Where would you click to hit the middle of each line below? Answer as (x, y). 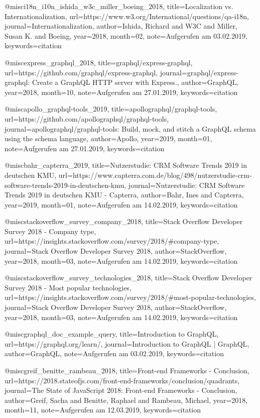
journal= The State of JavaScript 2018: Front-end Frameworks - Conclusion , (121, 390)
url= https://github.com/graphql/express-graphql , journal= (96, 72)
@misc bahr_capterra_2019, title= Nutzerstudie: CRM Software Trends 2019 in (126, 165)
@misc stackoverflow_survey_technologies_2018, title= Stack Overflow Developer (128, 278)
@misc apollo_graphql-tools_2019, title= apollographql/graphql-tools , (111, 109)
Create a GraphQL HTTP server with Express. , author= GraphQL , (135, 82)
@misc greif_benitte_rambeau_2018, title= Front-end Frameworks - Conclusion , (127, 370)
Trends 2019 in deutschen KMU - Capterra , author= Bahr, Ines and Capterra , (124, 195)
